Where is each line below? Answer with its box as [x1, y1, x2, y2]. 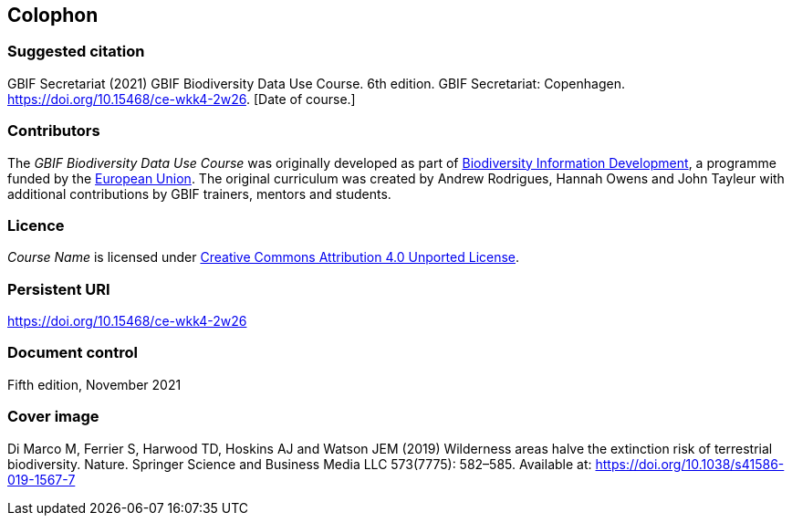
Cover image [7, 407, 99, 426]
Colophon [7, 4, 99, 26]
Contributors [7, 121, 100, 141]
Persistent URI [7, 279, 110, 298]
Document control [7, 343, 138, 362]
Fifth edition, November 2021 [7, 376, 182, 392]
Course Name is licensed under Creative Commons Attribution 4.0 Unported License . [7, 249, 520, 266]
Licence [7, 215, 65, 235]
